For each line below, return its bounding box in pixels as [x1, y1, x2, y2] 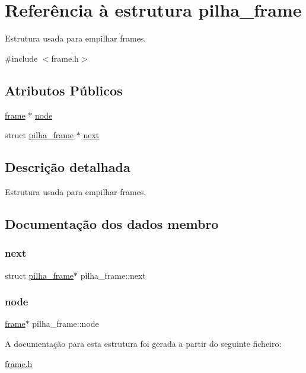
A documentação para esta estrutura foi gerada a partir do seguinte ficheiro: [5, 337, 282, 349]
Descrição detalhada [5, 158, 130, 176]
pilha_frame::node [32, 317, 99, 330]
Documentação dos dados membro [5, 214, 219, 232]
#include [5, 52, 38, 64]
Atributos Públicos [5, 81, 123, 99]
